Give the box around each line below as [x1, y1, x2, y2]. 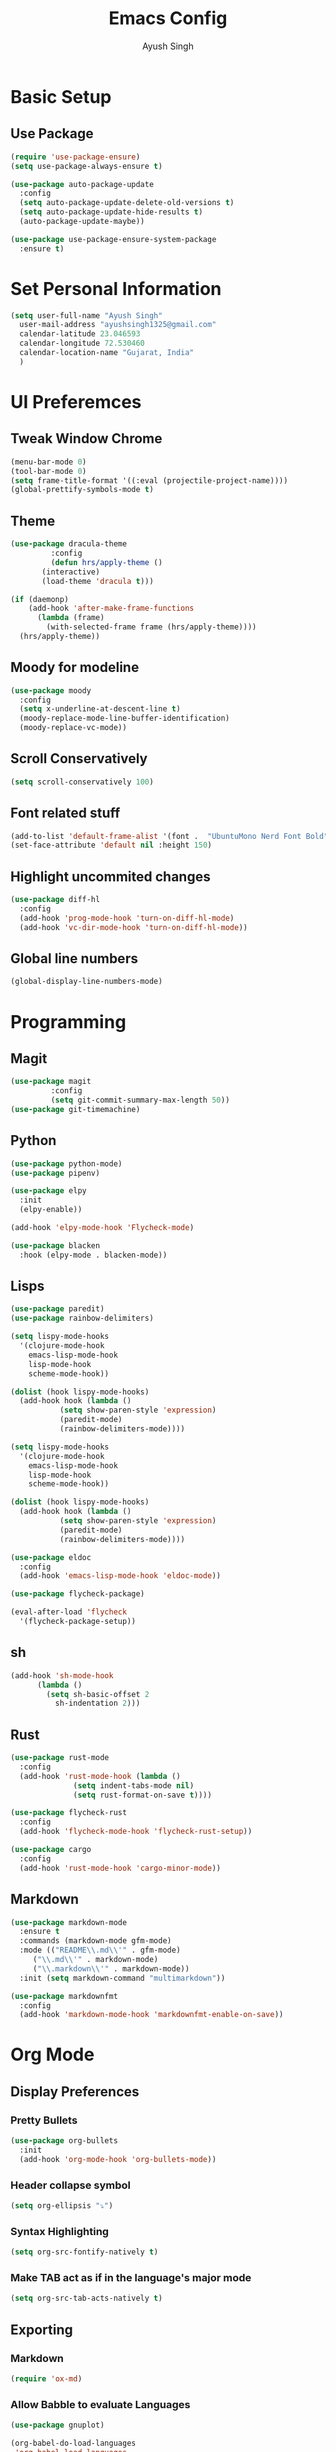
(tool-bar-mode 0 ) [10, 466, 87, 476]
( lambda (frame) [36, 613, 105, 623]
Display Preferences [10, 2083, 140, 2100]
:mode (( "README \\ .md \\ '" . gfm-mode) [19, 1945, 182, 1956]
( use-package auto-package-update [10, 179, 155, 189]
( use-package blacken [10, 1240, 101, 1251]
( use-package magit [10, 1077, 92, 1087]
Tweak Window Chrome [10, 430, 163, 447]
